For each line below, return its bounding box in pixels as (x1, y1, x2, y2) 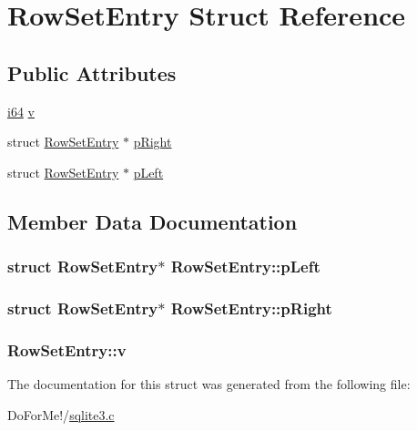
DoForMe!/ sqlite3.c (7, 405, 115, 424)
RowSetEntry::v (7, 338, 127, 361)
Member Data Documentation (7, 207, 298, 235)
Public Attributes (7, 58, 177, 87)
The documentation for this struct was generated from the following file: (7, 375, 411, 394)
